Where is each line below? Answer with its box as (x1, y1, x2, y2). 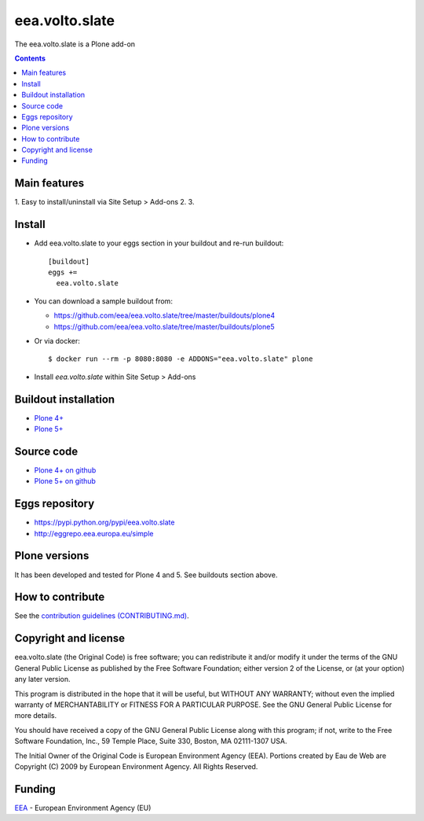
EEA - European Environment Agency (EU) (14, 803, 152, 812)
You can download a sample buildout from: (34, 296, 173, 306)
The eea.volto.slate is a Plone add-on (14, 39, 136, 49)
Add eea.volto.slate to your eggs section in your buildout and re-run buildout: (34, 238, 284, 248)
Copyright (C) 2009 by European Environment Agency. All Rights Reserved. (14, 761, 258, 771)
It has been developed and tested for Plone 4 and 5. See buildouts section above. (14, 570, 278, 580)
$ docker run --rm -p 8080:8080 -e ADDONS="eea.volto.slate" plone (48, 355, 313, 363)
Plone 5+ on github (34, 477, 96, 486)
